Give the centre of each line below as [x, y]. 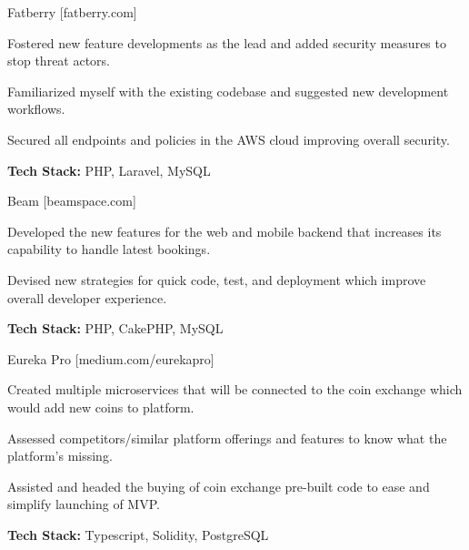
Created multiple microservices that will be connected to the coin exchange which [235, 389]
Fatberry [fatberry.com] [72, 12]
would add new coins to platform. [101, 407]
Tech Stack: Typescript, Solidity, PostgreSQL [138, 534]
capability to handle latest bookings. [109, 249]
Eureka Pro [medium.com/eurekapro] [111, 358]
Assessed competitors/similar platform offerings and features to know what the [227, 438]
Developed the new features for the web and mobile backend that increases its [225, 231]
